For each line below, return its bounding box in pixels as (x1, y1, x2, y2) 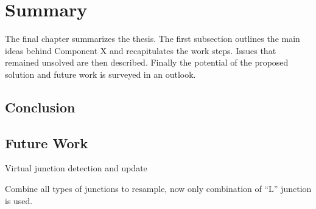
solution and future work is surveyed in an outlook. (5, 67, 196, 80)
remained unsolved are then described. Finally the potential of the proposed (5, 56, 289, 69)
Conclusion (5, 97, 75, 116)
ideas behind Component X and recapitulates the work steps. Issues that (5, 44, 276, 57)
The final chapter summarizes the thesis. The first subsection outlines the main (5, 32, 300, 45)
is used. (5, 194, 33, 207)
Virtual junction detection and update (5, 162, 147, 174)
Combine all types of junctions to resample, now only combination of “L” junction (5, 182, 312, 195)
